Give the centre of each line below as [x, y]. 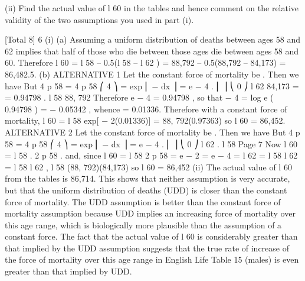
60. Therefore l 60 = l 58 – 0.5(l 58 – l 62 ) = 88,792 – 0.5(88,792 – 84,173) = [145, 62]
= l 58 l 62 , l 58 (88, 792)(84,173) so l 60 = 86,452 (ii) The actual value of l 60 [148, 167]
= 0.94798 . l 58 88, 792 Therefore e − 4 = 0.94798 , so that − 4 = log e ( [139, 97]
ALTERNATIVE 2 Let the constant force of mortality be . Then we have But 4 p [152, 132]
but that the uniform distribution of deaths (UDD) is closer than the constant [146, 190]
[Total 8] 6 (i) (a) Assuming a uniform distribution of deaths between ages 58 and [152, 39]
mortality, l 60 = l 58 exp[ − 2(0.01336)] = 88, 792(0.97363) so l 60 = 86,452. [145, 120]
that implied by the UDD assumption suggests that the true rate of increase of [147, 248]
